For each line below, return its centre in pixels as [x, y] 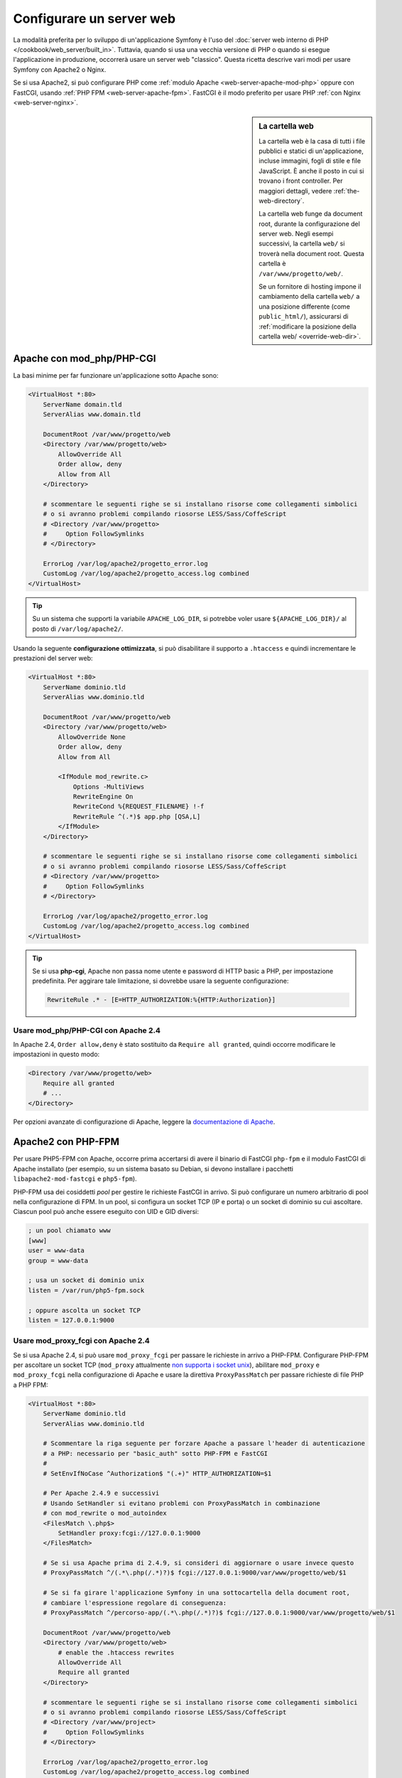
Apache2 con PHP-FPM [66, 1142]
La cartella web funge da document [311, 214]
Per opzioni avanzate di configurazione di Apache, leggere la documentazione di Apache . [144, 1122]
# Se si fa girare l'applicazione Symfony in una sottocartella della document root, [197, 1593]
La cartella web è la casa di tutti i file [312, 141]
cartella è [272, 264]
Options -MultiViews [109, 787]
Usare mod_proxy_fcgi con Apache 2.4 [82, 1341]
